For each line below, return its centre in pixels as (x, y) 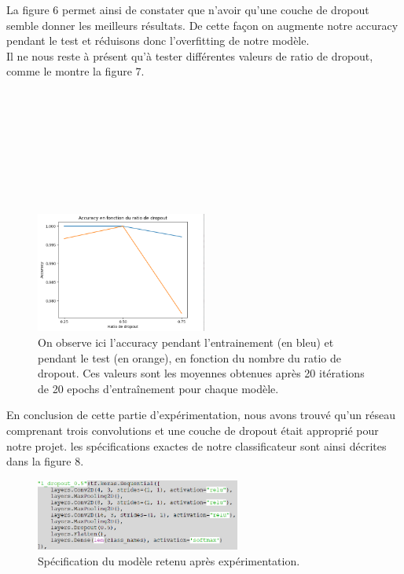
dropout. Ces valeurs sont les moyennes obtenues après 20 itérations (201, 373)
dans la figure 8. (45, 461)
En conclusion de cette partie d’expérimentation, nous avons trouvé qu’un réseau (201, 415)
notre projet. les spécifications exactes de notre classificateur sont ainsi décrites (196, 445)
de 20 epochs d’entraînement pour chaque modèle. (158, 388)
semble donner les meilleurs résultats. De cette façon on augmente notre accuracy (202, 25)
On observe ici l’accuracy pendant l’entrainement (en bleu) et (186, 342)
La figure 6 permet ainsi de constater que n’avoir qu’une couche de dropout (188, 9)
